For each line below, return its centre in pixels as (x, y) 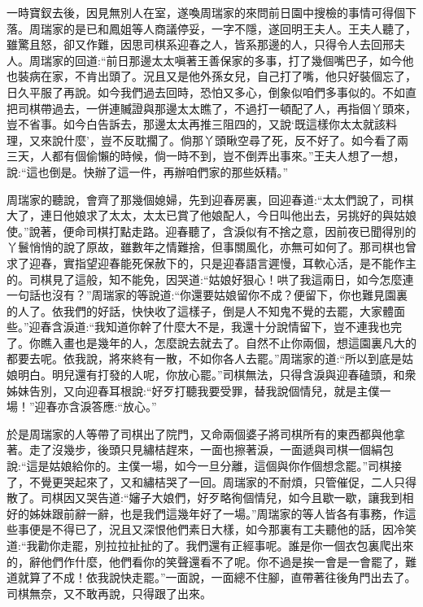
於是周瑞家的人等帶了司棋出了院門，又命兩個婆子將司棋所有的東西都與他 (200, 433)
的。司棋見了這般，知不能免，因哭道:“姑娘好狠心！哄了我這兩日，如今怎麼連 (210, 279)
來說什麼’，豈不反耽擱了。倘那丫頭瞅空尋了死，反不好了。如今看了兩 (224, 140)
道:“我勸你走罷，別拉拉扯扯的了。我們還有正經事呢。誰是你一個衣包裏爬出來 (210, 545)
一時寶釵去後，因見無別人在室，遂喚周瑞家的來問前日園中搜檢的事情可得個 (206, 12)
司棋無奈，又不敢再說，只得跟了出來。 (109, 593)
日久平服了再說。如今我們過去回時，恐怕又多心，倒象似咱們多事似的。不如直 (211, 92)
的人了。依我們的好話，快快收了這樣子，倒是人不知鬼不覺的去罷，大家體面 (206, 310)
